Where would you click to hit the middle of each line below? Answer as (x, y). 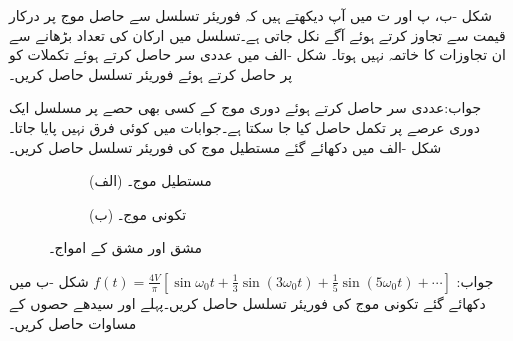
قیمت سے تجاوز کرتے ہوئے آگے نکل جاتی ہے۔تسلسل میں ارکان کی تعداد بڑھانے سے (257, 34)
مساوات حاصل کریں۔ (73, 322)
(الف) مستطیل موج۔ (150, 180)
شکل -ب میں (49, 280)
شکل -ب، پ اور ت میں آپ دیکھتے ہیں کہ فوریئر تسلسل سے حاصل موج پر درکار (250, 15)
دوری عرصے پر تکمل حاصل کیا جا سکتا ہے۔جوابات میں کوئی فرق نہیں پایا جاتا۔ (245, 126)
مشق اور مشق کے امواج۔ (125, 247)
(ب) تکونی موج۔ (138, 213)
